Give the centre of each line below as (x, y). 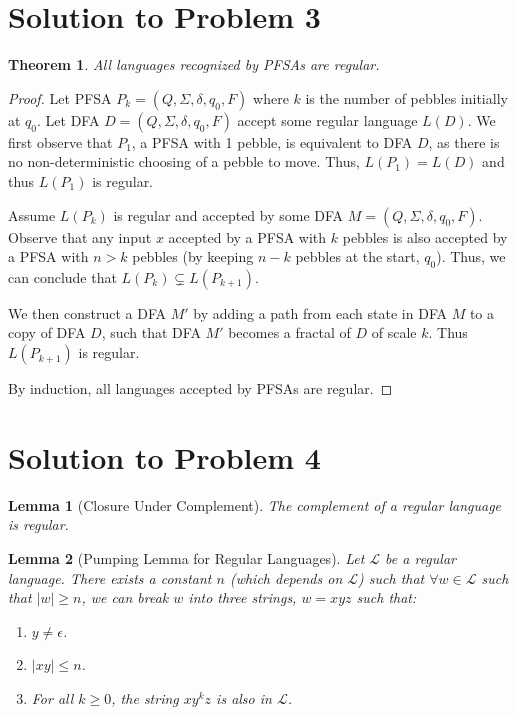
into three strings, (242, 597)
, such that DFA (151, 332)
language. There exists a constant (110, 577)
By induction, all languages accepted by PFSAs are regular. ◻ (200, 388)
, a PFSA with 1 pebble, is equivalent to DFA (272, 141)
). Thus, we (471, 256)
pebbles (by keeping (193, 256)
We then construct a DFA (87, 312)
